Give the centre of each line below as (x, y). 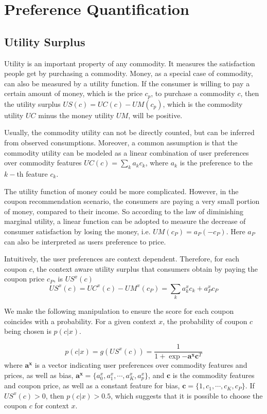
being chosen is (28, 331)
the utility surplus (32, 103)
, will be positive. (155, 115)
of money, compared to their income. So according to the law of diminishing (124, 211)
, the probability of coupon (205, 321)
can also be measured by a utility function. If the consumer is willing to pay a (127, 83)
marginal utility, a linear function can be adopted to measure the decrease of (125, 221)
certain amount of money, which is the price (73, 93)
